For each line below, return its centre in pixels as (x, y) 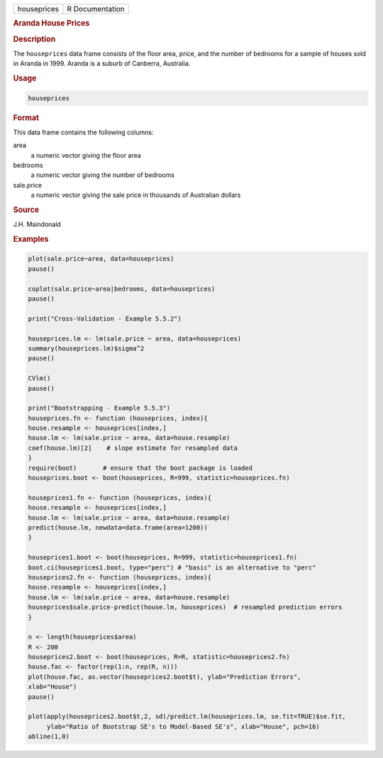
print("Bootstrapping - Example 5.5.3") (99, 408)
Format (26, 117)
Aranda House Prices (51, 23)
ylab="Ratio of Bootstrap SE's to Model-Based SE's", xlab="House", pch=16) (183, 726)
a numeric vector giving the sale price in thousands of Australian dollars (136, 195)
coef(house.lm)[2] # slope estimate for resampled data (133, 448)
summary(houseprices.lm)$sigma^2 (86, 348)
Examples (31, 239)
